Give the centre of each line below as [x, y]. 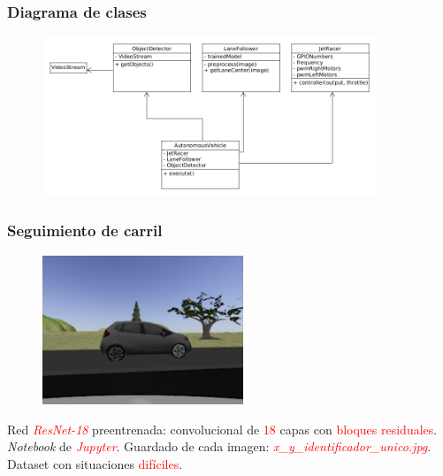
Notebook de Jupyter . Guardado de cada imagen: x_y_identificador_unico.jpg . [219, 446]
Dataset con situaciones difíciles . [95, 463]
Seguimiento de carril [85, 230]
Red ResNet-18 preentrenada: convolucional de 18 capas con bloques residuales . [222, 429]
